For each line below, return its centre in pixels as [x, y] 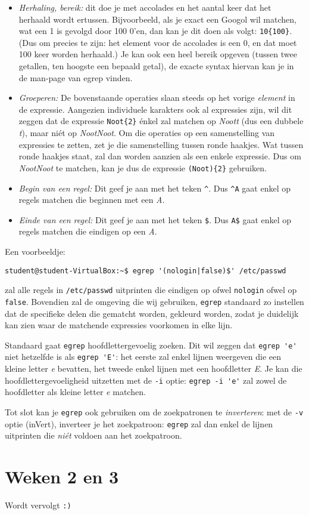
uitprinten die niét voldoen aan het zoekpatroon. [93, 435]
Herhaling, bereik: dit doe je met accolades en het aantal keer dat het [145, 7]
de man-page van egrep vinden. [76, 77]
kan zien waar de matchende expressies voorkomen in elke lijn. [119, 325]
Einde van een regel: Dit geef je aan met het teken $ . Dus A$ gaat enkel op [155, 219]
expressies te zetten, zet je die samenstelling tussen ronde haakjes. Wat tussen [161, 144]
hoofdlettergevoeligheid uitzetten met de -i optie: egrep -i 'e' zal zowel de [146, 380]
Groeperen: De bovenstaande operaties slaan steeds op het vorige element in [157, 98]
